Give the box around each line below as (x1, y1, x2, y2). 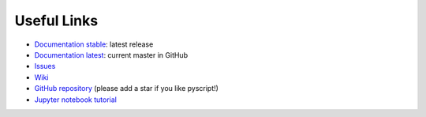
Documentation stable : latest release (34, 40, 154, 49)
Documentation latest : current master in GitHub (34, 50, 189, 59)
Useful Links (14, 12, 99, 29)
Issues (34, 62, 56, 71)
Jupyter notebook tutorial (34, 95, 118, 104)
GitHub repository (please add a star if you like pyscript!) (34, 84, 219, 93)
